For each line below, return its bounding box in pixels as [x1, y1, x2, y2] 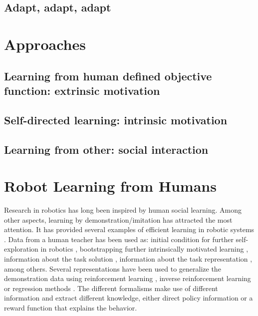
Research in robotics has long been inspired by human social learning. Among [4, 205, 242, 215]
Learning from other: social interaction [4, 141, 209, 157]
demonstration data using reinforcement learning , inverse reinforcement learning [4, 273, 251, 284]
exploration [4, 244, 38, 254]
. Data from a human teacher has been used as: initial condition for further [4, 234, 234, 244]
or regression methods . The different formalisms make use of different [4, 283, 218, 293]
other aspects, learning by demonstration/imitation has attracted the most [4, 214, 233, 225]
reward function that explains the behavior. [4, 302, 137, 313]
